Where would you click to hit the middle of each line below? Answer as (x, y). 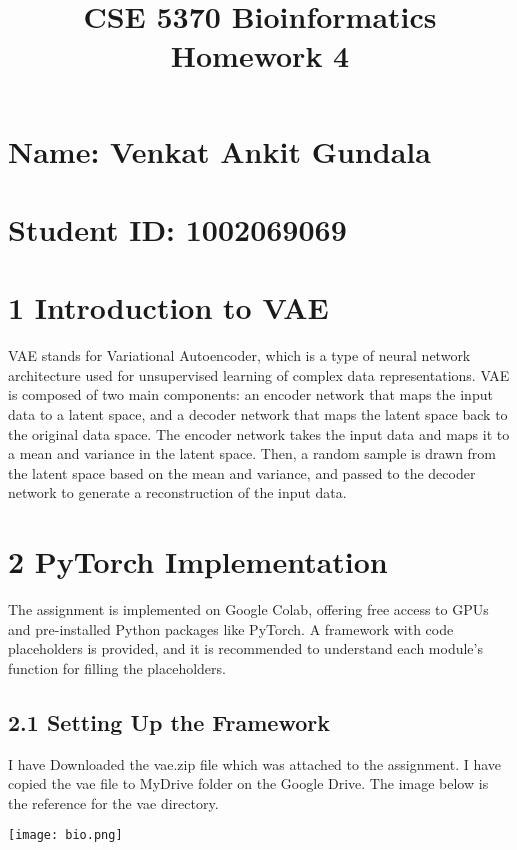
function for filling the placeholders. (117, 667)
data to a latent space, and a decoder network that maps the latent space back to (258, 414)
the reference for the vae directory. (113, 802)
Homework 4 (260, 55)
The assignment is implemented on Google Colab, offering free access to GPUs (248, 609)
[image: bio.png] (65, 835)
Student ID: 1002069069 (177, 228)
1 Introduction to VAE (168, 307)
